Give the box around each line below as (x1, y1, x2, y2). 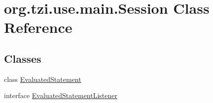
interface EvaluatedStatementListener (4, 90, 117, 101)
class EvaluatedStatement (4, 74, 81, 84)
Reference (4, 17, 72, 37)
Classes (4, 51, 41, 66)
